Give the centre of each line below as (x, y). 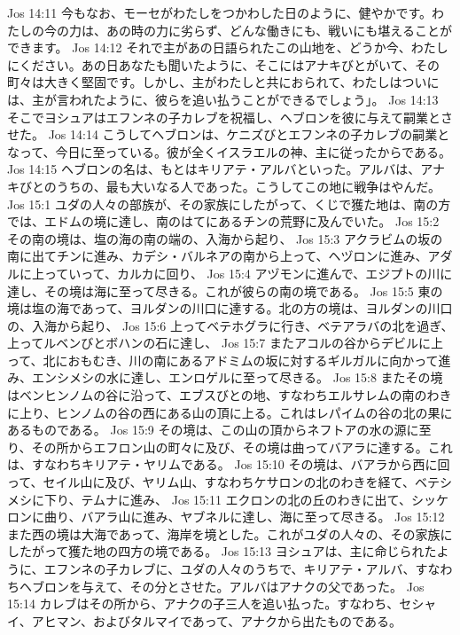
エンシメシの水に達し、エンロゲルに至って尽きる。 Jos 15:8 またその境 (237, 377)
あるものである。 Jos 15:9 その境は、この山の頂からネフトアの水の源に (213, 430)
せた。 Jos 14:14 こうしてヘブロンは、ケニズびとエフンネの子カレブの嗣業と (229, 134)
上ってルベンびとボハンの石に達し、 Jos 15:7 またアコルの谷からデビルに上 (225, 343)
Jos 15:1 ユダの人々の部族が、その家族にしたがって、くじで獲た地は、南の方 (229, 204)
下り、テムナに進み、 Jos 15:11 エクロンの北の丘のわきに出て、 (227, 499)
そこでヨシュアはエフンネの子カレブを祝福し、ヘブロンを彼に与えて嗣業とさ (230, 117)
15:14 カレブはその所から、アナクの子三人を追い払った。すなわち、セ (210, 604)
